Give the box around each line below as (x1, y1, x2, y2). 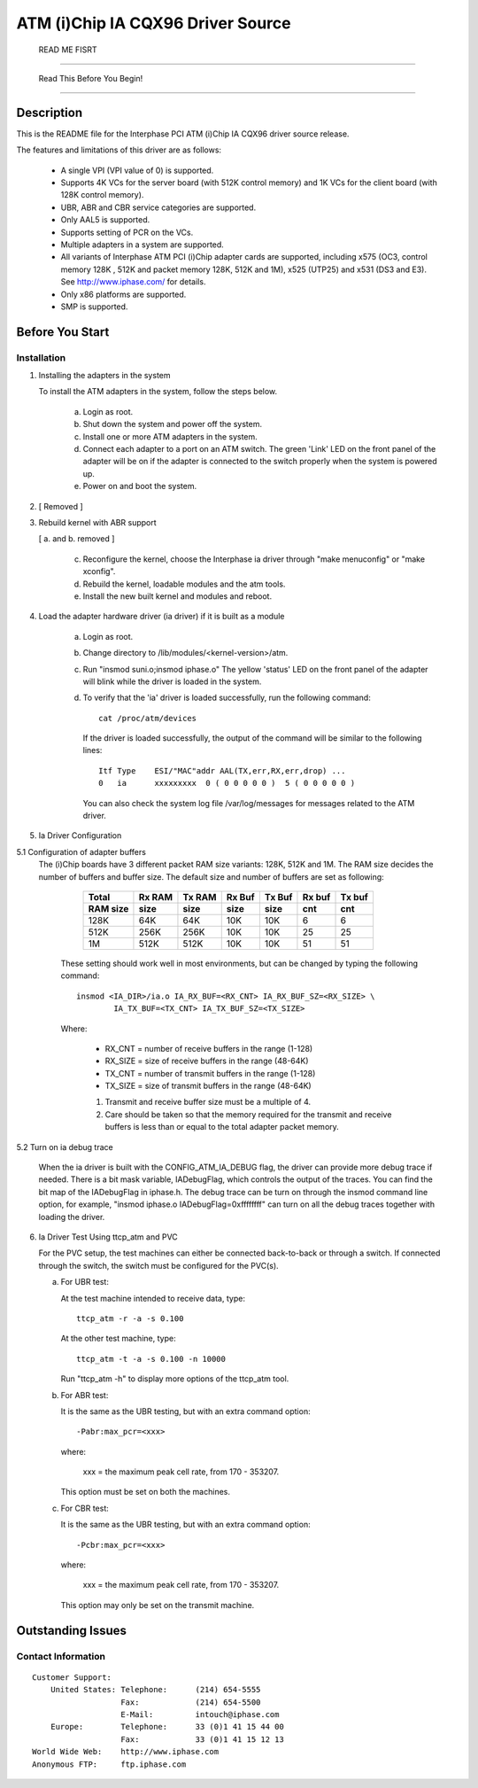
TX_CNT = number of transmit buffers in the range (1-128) (104, 1068, 316, 1078)
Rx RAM (138, 890, 173, 903)
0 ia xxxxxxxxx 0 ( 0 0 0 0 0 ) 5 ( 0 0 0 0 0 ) (98, 778, 356, 789)
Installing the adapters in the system (38, 370, 171, 381)
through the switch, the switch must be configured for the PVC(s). (38, 1260, 279, 1271)
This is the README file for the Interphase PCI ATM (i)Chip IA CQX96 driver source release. (16, 128, 350, 139)
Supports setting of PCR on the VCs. (60, 227, 194, 237)
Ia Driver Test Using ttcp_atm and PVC (38, 1232, 179, 1242)
